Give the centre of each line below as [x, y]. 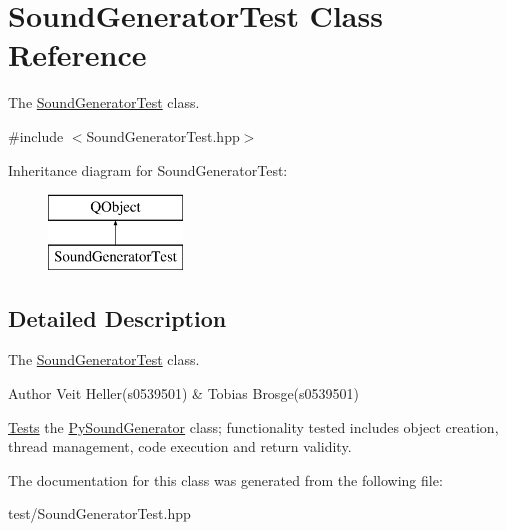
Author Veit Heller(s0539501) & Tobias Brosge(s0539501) [184, 393]
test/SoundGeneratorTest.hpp [99, 513]
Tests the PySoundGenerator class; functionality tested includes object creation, [253, 426]
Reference [77, 54]
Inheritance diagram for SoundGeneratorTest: [148, 169]
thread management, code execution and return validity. [180, 446]
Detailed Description [117, 317]
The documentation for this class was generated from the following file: [225, 479]
